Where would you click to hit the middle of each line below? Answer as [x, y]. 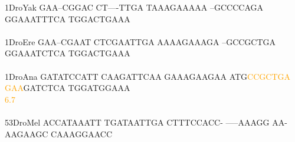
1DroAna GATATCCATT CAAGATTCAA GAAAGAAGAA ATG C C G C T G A [148, 76]
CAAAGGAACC [81, 133]
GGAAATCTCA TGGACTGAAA [68, 53]
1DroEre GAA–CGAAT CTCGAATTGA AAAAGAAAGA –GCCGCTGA [140, 41]
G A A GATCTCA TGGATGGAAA [68, 88]
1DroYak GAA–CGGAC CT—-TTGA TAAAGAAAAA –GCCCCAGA [134, 7]
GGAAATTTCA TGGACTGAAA [68, 18]
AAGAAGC [27, 133]
